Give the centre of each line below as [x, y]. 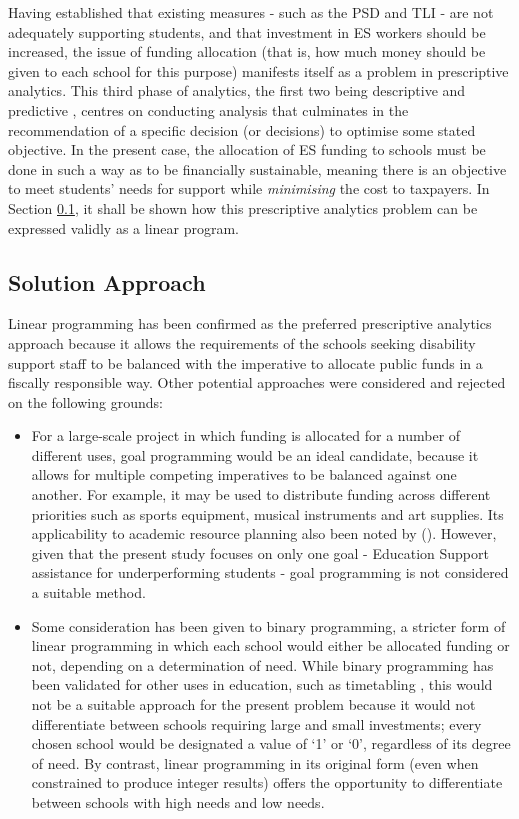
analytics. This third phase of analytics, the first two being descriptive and [237, 90]
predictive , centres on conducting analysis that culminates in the [208, 109]
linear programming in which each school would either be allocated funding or [270, 645]
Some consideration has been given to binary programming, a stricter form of [268, 625]
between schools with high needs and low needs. [178, 801]
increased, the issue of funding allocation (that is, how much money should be [247, 51]
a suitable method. [88, 592]
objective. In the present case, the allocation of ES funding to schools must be [247, 149]
